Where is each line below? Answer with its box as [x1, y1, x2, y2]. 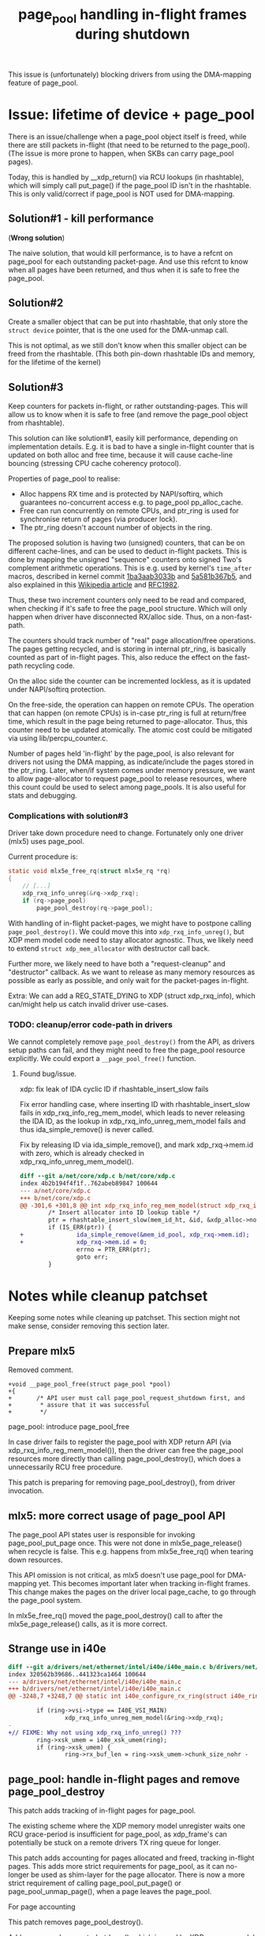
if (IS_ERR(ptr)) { [48, 1224, 112, 1232]
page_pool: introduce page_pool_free [8, 1422, 130, 1431]
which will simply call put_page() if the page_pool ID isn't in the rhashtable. [8, 180, 252, 190]
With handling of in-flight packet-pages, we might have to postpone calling [8, 918, 252, 928]
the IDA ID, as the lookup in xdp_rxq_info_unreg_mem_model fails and [19, 1116, 246, 1126]
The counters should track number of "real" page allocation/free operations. [8, 636, 256, 645]
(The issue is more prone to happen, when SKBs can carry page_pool [8, 148, 234, 158]
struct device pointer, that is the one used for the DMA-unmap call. [8, 325, 229, 335]
